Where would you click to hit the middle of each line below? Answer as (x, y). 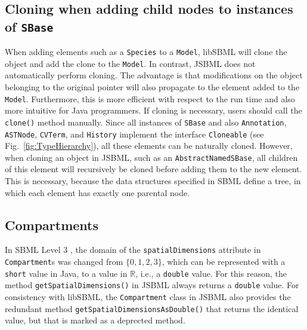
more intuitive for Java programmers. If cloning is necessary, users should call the (153, 110)
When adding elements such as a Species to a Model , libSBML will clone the (146, 52)
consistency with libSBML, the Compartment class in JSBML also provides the (148, 297)
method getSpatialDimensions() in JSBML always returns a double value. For (152, 285)
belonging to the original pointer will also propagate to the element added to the (152, 87)
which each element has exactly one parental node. (97, 192)
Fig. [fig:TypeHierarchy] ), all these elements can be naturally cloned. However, (149, 146)
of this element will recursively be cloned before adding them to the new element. (153, 169)
